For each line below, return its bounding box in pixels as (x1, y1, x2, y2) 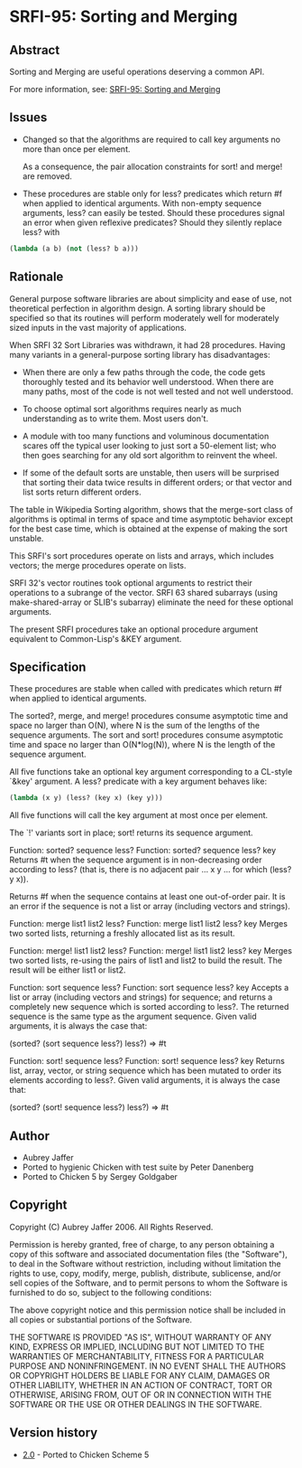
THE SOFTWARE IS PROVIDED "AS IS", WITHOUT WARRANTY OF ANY (9, 1332, 272, 1342)
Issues (9, 110, 48, 126)
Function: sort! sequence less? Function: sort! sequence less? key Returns (9, 1056, 286, 1067)
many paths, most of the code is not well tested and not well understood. (22, 386, 294, 397)
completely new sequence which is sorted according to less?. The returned (9, 1002, 289, 1012)
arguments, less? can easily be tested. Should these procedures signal (22, 207, 286, 218)
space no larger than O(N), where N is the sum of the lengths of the (9, 720, 260, 731)
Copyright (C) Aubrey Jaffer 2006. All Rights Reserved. (9, 1221, 214, 1232)
